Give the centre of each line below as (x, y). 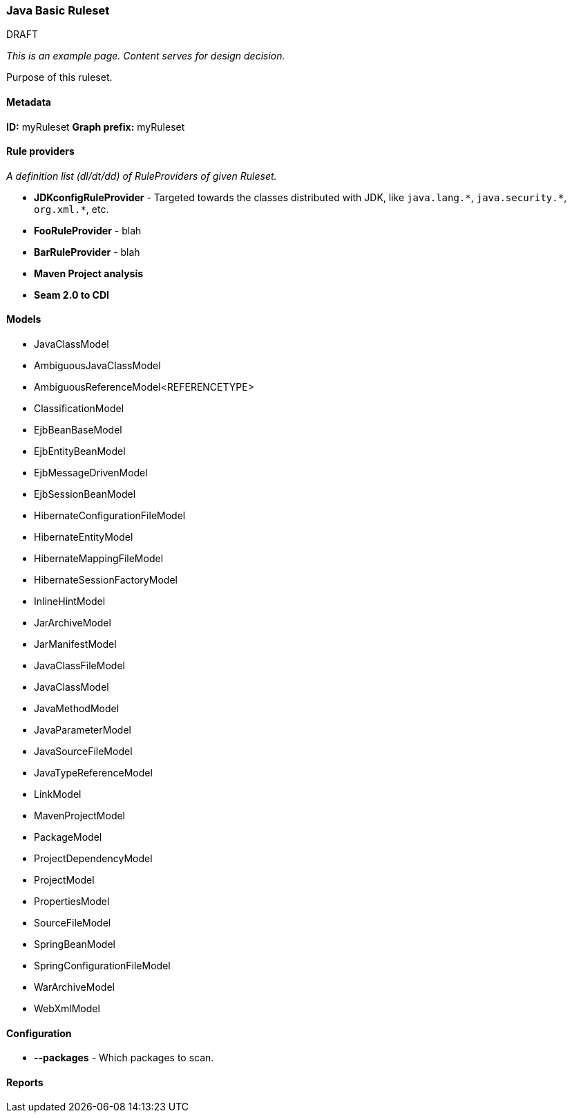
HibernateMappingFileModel (99, 559)
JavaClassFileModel (79, 666)
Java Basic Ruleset (58, 10)
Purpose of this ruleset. (59, 77)
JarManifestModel (75, 644)
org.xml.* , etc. (71, 209)
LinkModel (58, 794)
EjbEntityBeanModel (80, 451)
